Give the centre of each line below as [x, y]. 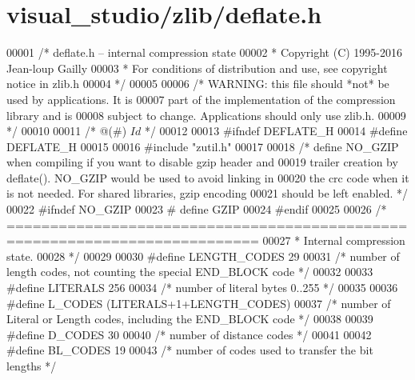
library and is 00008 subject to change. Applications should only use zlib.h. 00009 [206, 115]
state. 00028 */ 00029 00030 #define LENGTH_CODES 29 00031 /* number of [203, 256]
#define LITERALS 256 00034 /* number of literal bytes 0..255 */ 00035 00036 [202, 288]
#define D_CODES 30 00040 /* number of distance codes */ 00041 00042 [189, 334]
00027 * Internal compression [334, 240]
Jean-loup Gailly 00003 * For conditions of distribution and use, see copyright [197, 68]
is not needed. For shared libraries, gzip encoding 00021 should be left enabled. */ [207, 193]
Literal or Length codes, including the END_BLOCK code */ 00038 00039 [190, 319]
